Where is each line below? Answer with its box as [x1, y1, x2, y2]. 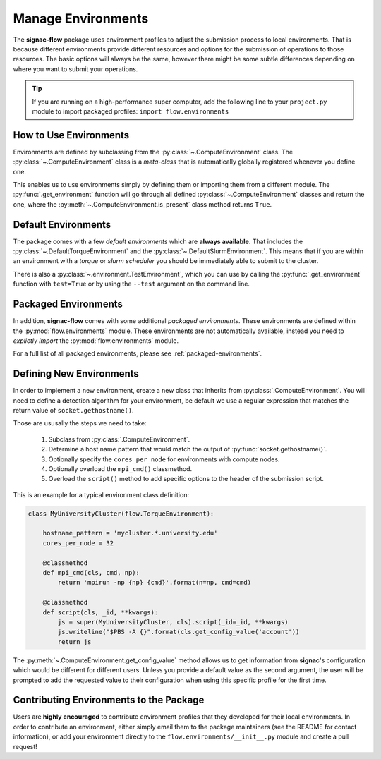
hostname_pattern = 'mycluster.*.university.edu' [42, 529, 218, 538]
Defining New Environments [13, 368, 139, 380]
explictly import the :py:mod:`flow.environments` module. [13, 336, 179, 345]
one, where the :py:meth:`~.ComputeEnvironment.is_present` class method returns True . [13, 200, 272, 208]
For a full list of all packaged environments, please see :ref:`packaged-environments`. [13, 349, 262, 358]
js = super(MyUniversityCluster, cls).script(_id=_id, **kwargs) [57, 618, 289, 626]
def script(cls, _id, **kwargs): [42, 608, 159, 617]
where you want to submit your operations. [13, 64, 138, 73]
